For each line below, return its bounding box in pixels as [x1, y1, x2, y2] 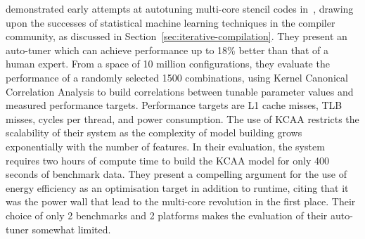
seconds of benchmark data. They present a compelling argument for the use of [6, 167, 347, 181]
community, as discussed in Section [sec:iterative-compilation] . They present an [6, 29, 347, 44]
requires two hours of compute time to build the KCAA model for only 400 [6, 153, 329, 167]
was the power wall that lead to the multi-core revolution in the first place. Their [6, 194, 356, 209]
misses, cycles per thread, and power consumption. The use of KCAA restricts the [6, 111, 359, 126]
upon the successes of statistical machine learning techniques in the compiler [6, 15, 335, 30]
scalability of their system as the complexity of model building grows [6, 125, 302, 140]
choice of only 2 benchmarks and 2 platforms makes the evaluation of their [6, 207, 328, 222]
